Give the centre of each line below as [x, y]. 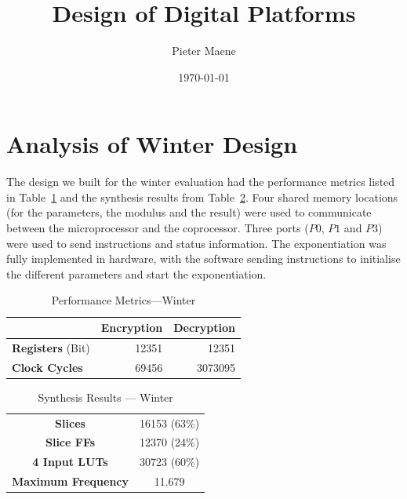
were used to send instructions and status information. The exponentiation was [196, 243]
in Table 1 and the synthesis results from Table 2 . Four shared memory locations [202, 197]
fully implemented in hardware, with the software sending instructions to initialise [203, 259]
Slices [70, 423]
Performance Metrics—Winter [124, 300]
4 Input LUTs [70, 462]
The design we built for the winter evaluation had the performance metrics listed [201, 182]
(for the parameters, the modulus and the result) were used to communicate [189, 212]
